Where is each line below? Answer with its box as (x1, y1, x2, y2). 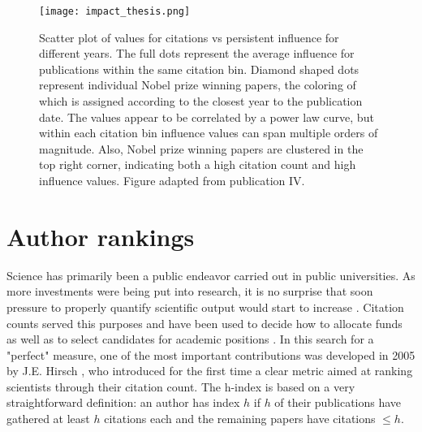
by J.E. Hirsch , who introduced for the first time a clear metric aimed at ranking (6, 362, 413, 379)
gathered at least (6, 410, 90, 427)
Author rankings (6, 219, 195, 253)
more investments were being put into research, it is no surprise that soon (6, 283, 373, 300)
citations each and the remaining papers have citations (104, 410, 376, 427)
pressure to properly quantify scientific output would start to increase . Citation (6, 298, 404, 315)
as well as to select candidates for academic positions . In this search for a (6, 330, 374, 348)
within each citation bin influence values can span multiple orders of (39, 124, 378, 141)
